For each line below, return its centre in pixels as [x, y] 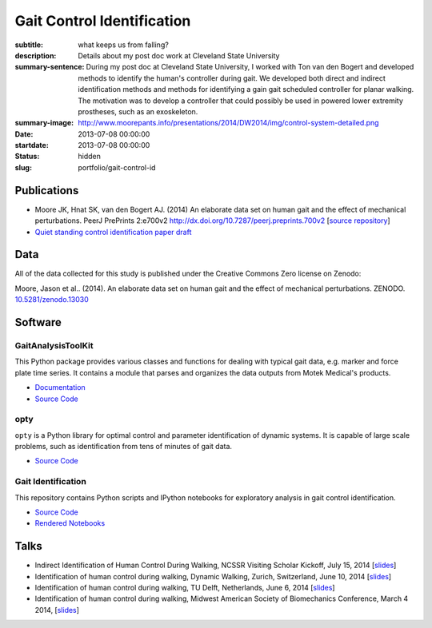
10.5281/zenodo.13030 [52, 300]
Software [38, 322]
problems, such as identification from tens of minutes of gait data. [123, 447]
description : [36, 55]
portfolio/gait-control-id [117, 167]
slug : [23, 167]
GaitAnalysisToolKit [54, 346]
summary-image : [44, 123]
